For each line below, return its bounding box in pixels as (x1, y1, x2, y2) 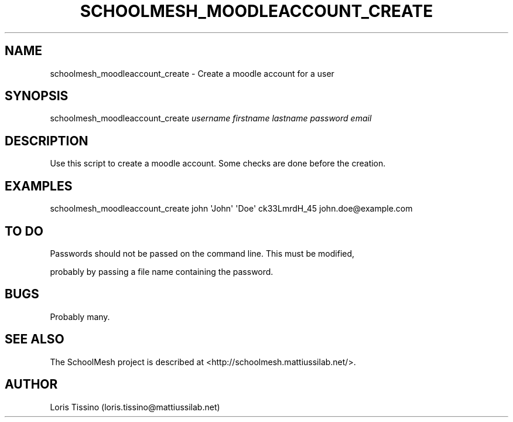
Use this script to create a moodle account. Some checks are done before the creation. (50, 158, 386, 169)
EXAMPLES (5, 178, 73, 193)
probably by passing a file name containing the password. (50, 266, 273, 277)
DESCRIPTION (5, 133, 88, 148)
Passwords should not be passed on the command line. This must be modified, (50, 248, 355, 258)
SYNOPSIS (5, 89, 69, 104)
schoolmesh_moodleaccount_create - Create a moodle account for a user (50, 68, 334, 79)
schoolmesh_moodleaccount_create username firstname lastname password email (50, 113, 372, 124)
